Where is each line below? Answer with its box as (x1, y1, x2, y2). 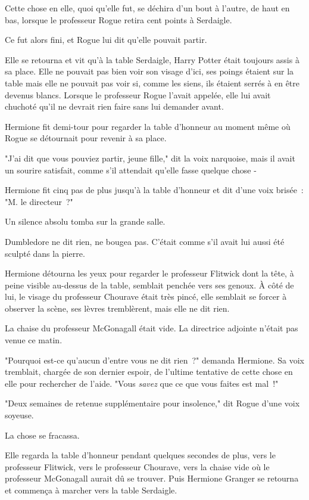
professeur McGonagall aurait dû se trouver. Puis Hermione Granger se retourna (5, 472, 299, 485)
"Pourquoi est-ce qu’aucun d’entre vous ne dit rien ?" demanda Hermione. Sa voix (5, 353, 304, 366)
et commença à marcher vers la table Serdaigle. (5, 484, 177, 496)
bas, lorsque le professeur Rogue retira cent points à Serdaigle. (5, 13, 232, 26)
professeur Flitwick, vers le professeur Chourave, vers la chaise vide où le (5, 460, 270, 473)
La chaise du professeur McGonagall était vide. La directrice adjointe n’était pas (5, 322, 298, 334)
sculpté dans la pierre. (5, 247, 85, 259)
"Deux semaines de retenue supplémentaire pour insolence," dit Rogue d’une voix (5, 397, 300, 409)
